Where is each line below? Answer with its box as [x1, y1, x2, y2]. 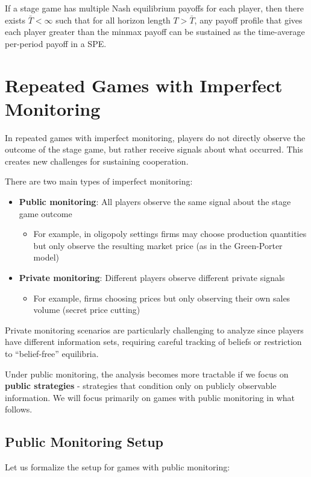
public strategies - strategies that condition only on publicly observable [5, 379, 277, 392]
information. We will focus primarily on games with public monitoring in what [5, 391, 295, 403]
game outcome [19, 207, 72, 220]
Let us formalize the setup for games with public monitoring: [5, 461, 230, 473]
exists [5, 13, 25, 26]
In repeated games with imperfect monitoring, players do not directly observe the [5, 131, 306, 144]
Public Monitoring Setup [5, 432, 164, 451]
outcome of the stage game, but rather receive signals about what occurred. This [5, 143, 303, 156]
